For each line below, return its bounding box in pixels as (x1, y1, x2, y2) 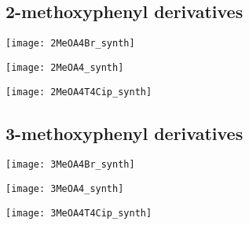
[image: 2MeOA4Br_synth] (5, 38, 135, 50)
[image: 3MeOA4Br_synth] (5, 159, 135, 171)
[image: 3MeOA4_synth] (5, 183, 124, 195)
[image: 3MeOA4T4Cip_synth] (5, 207, 152, 219)
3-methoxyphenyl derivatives (5, 120, 244, 145)
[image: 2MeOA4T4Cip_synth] (5, 86, 152, 98)
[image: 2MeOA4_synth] (5, 61, 124, 73)
